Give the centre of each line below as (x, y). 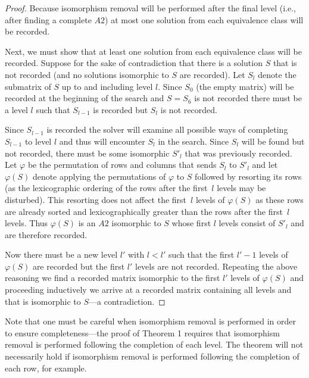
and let (265, 165)
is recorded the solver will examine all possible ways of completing (167, 129)
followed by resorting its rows (248, 176)
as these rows (280, 199)
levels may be (241, 188)
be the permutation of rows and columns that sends (122, 165)
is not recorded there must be (248, 98)
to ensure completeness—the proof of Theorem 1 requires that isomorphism (142, 332)
